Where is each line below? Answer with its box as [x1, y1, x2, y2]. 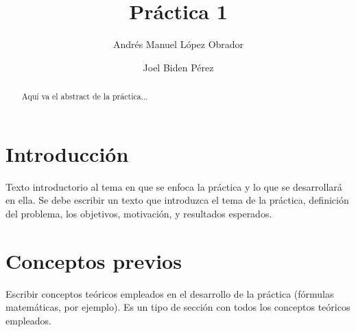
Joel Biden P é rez [143, 60, 214, 74]
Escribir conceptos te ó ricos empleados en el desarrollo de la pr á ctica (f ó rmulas [5, 286, 334, 300]
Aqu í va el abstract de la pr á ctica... [21, 91, 148, 102]
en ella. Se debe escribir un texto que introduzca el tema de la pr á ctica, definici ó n [5, 193, 349, 207]
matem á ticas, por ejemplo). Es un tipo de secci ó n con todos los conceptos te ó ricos [5, 300, 351, 314]
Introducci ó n [5, 139, 129, 167]
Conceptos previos [5, 246, 182, 274]
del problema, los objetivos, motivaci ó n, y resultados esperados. [5, 206, 272, 220]
